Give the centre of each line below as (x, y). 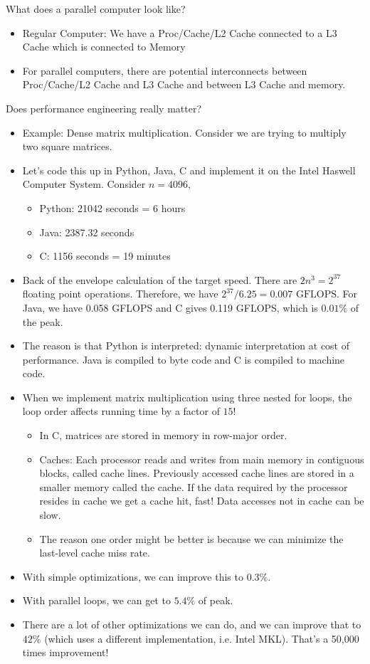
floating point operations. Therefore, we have (120, 294)
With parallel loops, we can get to (96, 600)
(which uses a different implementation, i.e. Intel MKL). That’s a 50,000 (202, 638)
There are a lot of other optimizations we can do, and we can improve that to (192, 624)
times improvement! (65, 652)
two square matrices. (67, 146)
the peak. (43, 321)
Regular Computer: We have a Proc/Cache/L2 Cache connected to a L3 (180, 32)
